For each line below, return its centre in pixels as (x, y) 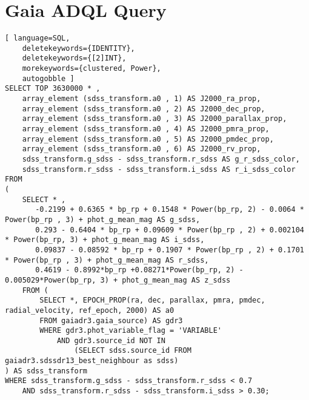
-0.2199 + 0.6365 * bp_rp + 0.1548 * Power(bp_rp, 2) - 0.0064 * (170, 210)
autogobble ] (48, 78)
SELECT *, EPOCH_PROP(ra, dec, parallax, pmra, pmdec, (152, 300)
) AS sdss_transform (46, 371)
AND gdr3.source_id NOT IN (111, 340)
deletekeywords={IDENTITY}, (78, 48)
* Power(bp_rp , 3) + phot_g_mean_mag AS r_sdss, (107, 260)
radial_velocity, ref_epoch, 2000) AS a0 (90, 310)
